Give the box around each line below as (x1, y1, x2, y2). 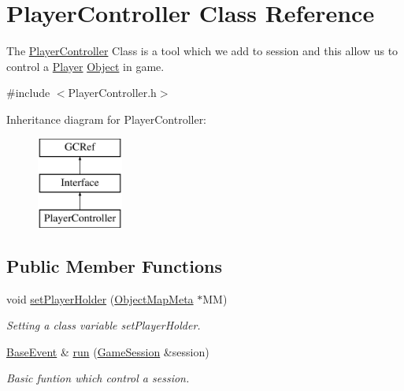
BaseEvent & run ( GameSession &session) (6, 343, 209, 359)
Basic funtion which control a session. (6, 370, 190, 386)
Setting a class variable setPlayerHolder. (6, 317, 201, 333)
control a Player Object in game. (6, 58, 165, 74)
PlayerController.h (68, 84, 157, 101)
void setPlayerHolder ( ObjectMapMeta (6, 290, 194, 307)
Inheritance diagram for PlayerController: (6, 110, 207, 127)
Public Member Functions (6, 253, 222, 277)
